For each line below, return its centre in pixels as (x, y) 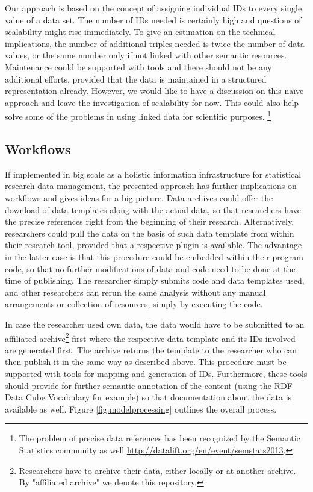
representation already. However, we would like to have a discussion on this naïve (154, 91)
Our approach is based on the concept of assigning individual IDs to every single (153, 8)
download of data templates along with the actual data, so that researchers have (153, 209)
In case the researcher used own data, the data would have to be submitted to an (155, 324)
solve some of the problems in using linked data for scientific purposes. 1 (138, 115)
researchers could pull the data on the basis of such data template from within (150, 233)
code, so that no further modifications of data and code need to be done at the (150, 268)
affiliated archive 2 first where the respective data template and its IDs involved (150, 337)
